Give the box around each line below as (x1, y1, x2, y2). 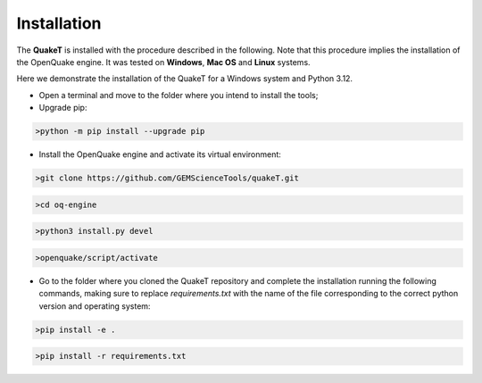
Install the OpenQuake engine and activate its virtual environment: (38, 149, 281, 160)
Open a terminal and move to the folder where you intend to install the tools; (38, 89, 319, 100)
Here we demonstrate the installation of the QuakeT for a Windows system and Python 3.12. (16, 73, 353, 84)
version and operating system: (38, 300, 151, 312)
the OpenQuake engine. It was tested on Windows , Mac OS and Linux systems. (16, 56, 312, 67)
